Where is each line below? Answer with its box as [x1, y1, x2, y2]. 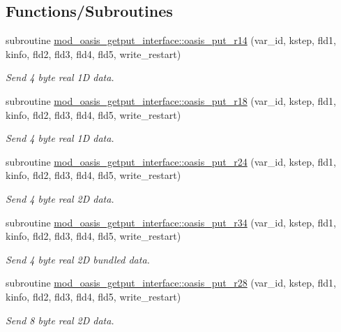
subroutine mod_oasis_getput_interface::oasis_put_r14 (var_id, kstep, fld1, [6, 33, 336, 48]
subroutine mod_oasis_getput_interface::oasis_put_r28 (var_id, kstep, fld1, [6, 275, 336, 290]
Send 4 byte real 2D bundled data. [6, 252, 150, 266]
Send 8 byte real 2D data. [6, 312, 114, 327]
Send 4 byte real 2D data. [6, 191, 114, 205]
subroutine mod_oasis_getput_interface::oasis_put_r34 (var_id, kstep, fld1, [6, 215, 336, 229]
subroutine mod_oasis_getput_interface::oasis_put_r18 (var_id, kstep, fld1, [6, 93, 336, 108]
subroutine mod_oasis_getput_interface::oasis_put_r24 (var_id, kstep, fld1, [6, 154, 336, 168]
